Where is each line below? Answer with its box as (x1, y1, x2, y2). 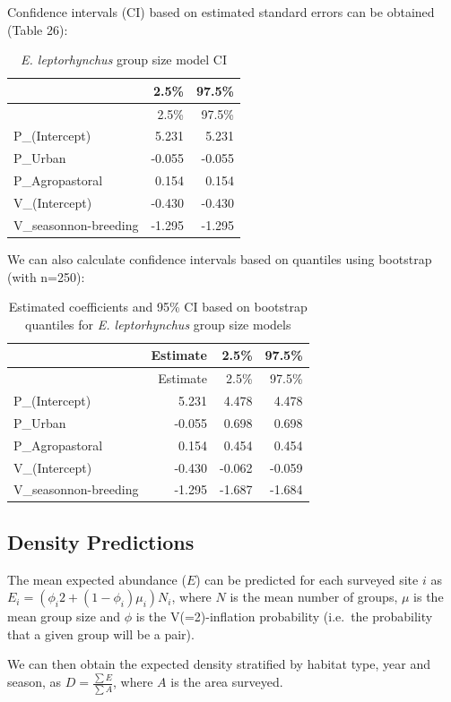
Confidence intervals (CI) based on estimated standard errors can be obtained (7, 3, 435, 21)
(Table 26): (7, 20, 68, 39)
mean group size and (7, 607, 121, 626)
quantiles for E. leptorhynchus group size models (25, 314, 291, 333)
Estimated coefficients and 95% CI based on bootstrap (8, 297, 308, 316)
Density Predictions (7, 527, 195, 555)
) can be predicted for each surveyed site (195, 569, 419, 588)
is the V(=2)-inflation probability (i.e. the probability (135, 607, 433, 626)
